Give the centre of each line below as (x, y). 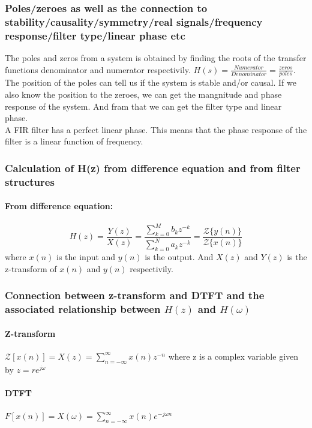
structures (30, 181)
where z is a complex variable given (233, 356)
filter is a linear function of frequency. (74, 141)
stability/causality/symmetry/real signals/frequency (134, 21)
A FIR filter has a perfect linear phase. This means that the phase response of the (156, 129)
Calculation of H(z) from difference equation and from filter (153, 168)
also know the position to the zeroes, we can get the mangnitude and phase (143, 94)
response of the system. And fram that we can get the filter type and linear (143, 106)
